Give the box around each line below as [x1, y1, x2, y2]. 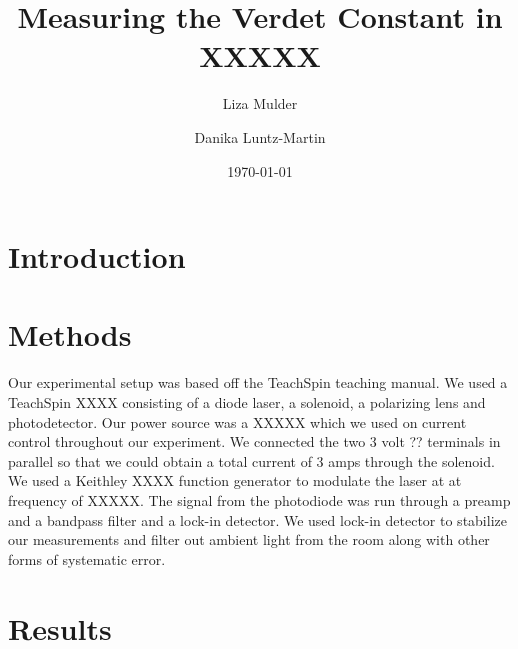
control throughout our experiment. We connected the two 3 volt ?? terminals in [8, 431, 501, 452]
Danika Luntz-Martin [194, 126, 326, 147]
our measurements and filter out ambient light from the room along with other [8, 529, 490, 550]
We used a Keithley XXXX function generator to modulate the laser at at [8, 470, 462, 491]
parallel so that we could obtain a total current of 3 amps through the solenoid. [8, 450, 495, 471]
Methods [8, 314, 132, 355]
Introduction [8, 236, 186, 277]
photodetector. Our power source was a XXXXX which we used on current [8, 411, 467, 432]
